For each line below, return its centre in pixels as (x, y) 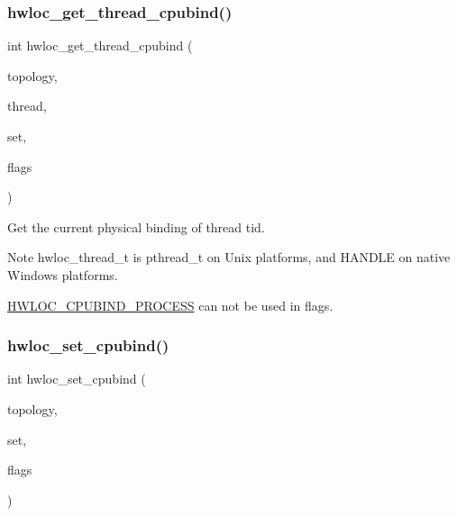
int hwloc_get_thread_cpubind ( (100, 45)
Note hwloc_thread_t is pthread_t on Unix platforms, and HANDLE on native (229, 257)
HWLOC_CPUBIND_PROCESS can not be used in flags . (170, 305)
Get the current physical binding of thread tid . (136, 226)
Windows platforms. (63, 274)
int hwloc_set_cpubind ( (77, 379)
